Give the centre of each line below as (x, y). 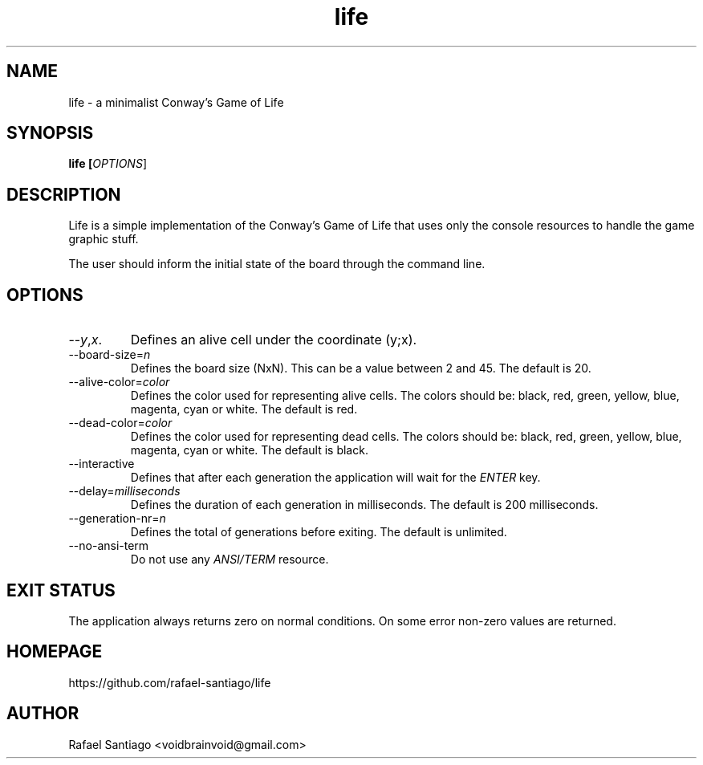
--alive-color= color (119, 382)
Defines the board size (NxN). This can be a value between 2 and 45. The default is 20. (361, 368)
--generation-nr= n (117, 519)
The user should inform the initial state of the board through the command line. (277, 264)
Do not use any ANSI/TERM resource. (230, 560)
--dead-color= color (120, 423)
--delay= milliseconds (124, 491)
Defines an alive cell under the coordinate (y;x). (274, 340)
